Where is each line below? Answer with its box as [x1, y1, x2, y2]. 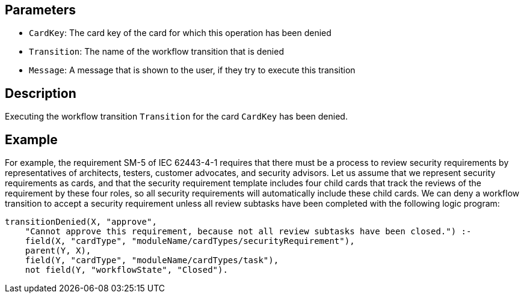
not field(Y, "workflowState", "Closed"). [25, 265, 228, 275]
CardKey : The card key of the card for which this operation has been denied [29, 28, 331, 38]
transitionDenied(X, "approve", [5, 217, 157, 227]
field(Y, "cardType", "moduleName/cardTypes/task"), [25, 255, 279, 266]
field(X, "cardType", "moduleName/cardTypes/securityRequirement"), [25, 236, 355, 246]
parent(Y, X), [25, 246, 91, 256]
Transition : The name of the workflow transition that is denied [29, 46, 284, 57]
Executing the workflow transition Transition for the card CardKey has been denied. [5, 111, 348, 122]
